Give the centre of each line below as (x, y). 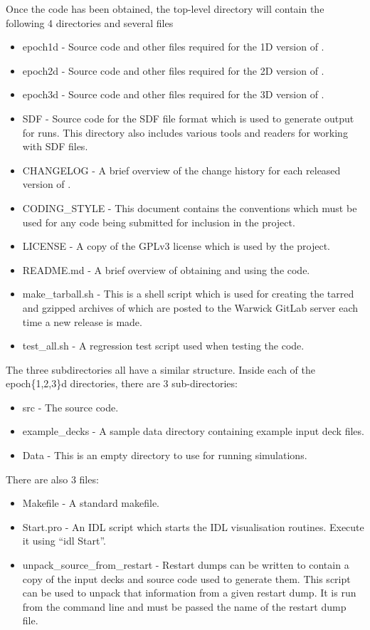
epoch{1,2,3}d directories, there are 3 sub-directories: (122, 383)
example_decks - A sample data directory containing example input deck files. (193, 431)
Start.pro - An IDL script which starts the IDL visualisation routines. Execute (193, 526)
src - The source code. (70, 407)
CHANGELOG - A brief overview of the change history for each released (181, 170)
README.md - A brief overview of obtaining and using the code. (166, 269)
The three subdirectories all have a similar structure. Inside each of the (160, 369)
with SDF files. (55, 146)
